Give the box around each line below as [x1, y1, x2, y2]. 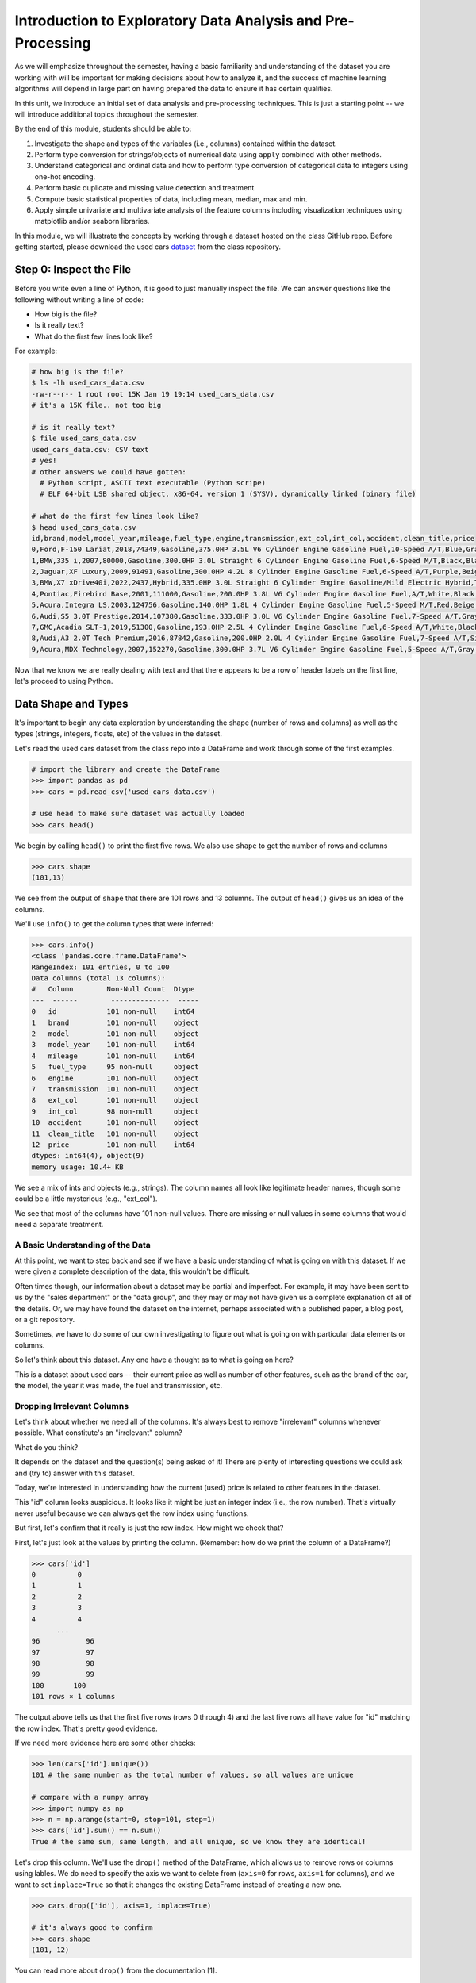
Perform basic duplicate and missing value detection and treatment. [34, 183, 257, 193]
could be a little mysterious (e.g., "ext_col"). [14, 1194, 158, 1203]
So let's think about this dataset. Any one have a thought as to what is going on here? [14, 1355, 294, 1364]
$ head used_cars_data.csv [31, 523, 136, 531]
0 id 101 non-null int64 [31, 1007, 195, 1016]
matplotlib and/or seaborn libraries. [34, 217, 150, 226]
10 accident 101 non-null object [31, 1118, 199, 1127]
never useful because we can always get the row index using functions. [14, 1508, 249, 1518]
